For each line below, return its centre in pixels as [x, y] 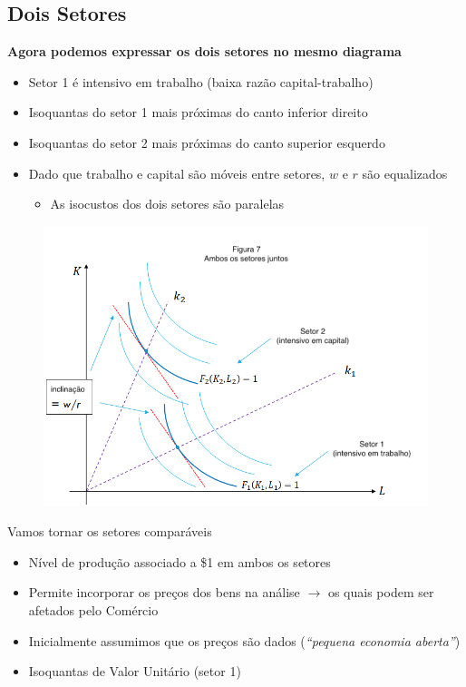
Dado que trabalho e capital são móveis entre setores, [177, 173]
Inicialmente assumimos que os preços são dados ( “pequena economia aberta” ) [244, 640]
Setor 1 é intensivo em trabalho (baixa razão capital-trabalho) [201, 81]
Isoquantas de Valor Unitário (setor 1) [135, 671]
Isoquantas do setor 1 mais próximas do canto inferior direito [198, 112]
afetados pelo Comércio [93, 609]
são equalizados [405, 173]
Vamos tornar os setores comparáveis [110, 531]
